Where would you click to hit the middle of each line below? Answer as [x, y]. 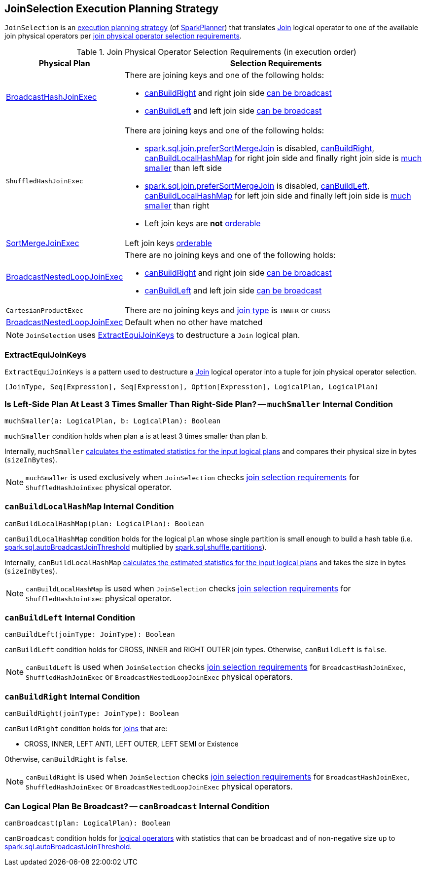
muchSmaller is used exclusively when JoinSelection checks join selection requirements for [193, 477]
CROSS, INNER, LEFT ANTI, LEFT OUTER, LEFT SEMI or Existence [131, 744]
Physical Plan [64, 63]
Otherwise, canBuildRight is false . [66, 759]
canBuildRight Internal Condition [72, 696]
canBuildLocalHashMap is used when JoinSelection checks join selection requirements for [188, 588]
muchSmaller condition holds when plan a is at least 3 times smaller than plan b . [136, 436]
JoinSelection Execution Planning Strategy [112, 9]
